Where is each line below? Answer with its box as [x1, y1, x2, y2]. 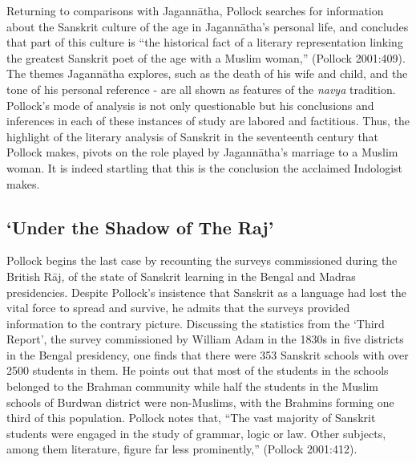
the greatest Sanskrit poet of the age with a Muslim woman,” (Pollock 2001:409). [6, 49, 406, 66]
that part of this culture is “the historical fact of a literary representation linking [6, 34, 403, 51]
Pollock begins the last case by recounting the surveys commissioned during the [6, 252, 398, 269]
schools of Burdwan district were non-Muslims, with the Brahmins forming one [6, 393, 394, 410]
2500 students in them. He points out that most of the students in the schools [6, 362, 389, 379]
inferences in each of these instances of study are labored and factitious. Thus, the [6, 112, 410, 129]
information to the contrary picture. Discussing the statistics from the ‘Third [6, 315, 385, 331]
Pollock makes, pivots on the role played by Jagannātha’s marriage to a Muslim [6, 144, 398, 160]
